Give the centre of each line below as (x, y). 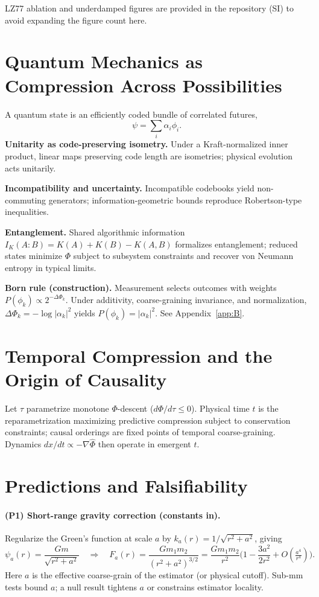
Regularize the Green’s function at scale (79, 538)
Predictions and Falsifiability (126, 486)
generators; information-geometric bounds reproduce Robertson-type (175, 200)
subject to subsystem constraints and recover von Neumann (183, 256)
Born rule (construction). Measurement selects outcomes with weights (141, 288)
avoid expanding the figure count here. (76, 20)
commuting (26, 200)
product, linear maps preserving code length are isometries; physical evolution (149, 156)
